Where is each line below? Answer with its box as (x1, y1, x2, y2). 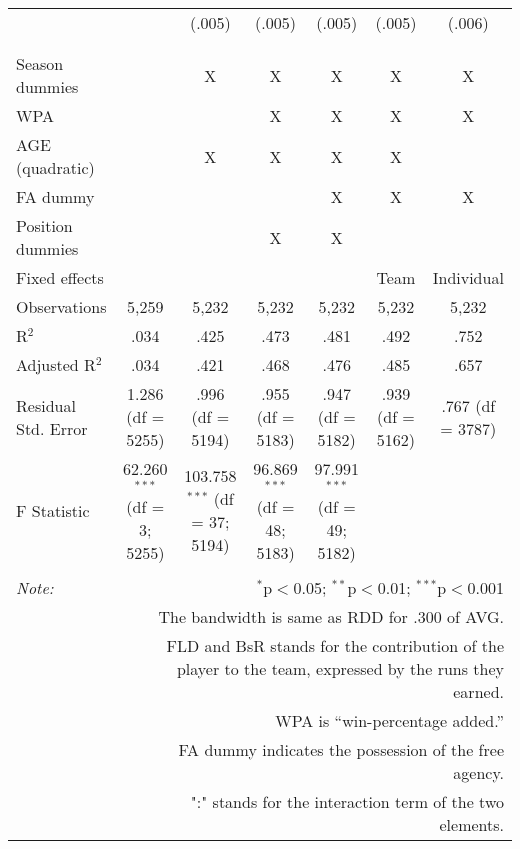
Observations (16, 295, 107, 318)
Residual (16, 393, 76, 417)
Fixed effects (16, 266, 104, 289)
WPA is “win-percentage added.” (275, 708, 504, 732)
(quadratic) (16, 156, 95, 179)
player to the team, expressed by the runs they (176, 656, 504, 680)
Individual (432, 266, 504, 289)
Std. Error (16, 416, 88, 440)
